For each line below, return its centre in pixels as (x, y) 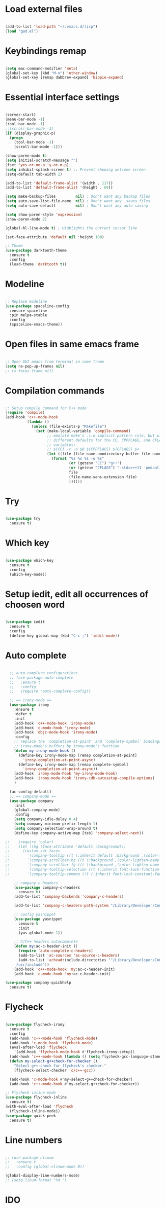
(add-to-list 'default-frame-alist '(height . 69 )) (59, 188)
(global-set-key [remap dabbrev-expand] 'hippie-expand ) (65, 77)
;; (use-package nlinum (29, 1158)
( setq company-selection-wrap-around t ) (56, 828)
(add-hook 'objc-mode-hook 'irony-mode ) (56, 732)
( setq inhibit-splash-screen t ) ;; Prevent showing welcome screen (76, 169)
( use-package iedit (25, 622)
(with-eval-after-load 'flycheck (39, 1107)
